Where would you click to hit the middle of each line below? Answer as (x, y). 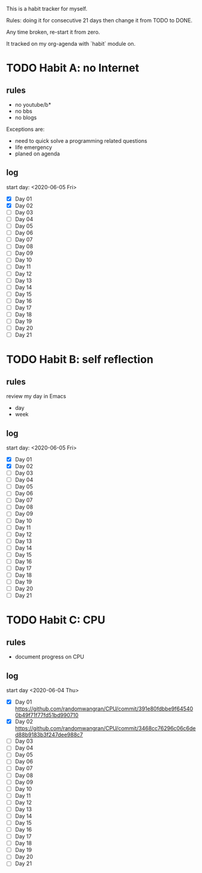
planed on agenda (37, 154)
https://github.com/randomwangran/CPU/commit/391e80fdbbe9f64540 (104, 709)
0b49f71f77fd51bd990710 (47, 715)
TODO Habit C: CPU (56, 620)
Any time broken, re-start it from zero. (53, 32)
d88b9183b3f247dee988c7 (49, 735)
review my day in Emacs (36, 396)
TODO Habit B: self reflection (80, 359)
